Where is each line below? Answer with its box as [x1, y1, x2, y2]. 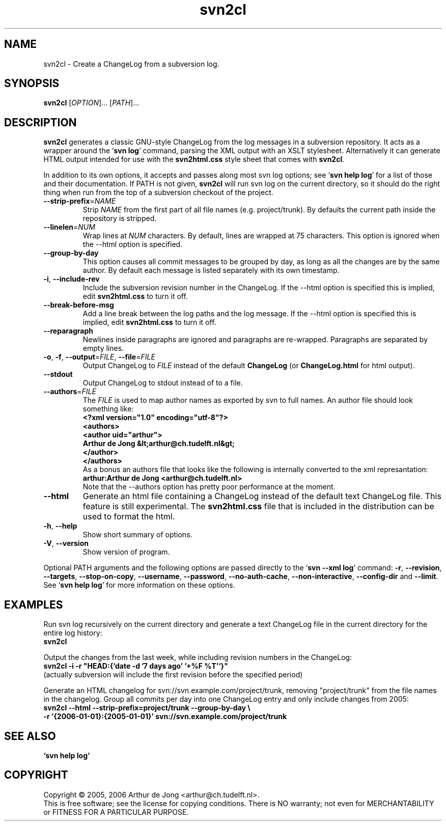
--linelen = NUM [43, 223, 95, 232]
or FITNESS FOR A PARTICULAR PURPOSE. [43, 807, 189, 816]
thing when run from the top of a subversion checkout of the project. [43, 188, 273, 197]
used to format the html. [82, 511, 175, 522]
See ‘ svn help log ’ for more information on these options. [43, 581, 235, 590]
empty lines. [82, 344, 124, 353]
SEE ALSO [4, 729, 56, 743]
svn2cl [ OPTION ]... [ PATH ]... [43, 98, 140, 107]
